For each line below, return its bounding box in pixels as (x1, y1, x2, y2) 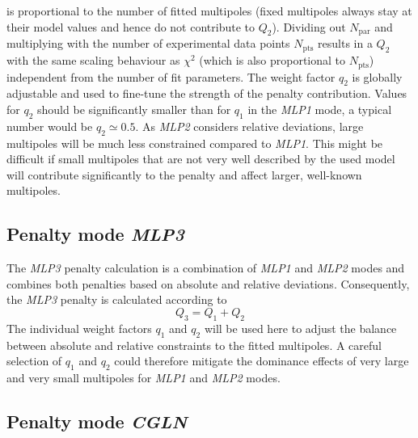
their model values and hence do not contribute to (6, 18, 255, 35)
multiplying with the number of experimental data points (6, 35, 290, 52)
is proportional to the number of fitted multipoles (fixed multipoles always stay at (6, 2, 412, 19)
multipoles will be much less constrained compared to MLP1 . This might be (6, 134, 383, 151)
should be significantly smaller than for (37, 101, 231, 118)
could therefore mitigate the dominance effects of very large (114, 352, 409, 369)
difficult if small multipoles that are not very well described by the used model (6, 150, 395, 167)
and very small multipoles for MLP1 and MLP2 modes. (6, 369, 281, 385)
